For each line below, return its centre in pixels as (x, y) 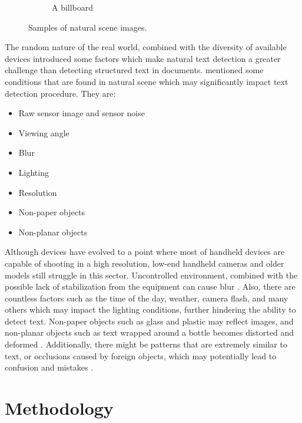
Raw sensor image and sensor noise (82, 113)
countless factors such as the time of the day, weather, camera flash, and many (147, 298)
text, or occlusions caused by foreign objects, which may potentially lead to (141, 355)
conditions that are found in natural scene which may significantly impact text (147, 81)
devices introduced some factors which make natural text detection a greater (143, 58)
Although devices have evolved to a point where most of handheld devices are (145, 252)
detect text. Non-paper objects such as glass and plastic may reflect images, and (149, 321)
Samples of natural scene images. (88, 27)
